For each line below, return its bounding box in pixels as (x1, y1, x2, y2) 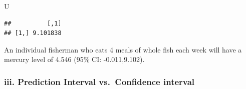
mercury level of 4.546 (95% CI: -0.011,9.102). (4, 54, 145, 64)
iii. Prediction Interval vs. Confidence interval (4, 75, 195, 87)
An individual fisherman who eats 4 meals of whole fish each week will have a (4, 44, 242, 54)
